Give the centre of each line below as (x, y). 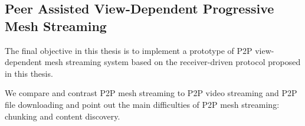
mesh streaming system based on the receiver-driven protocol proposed (173, 62)
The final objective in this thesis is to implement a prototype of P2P (129, 50)
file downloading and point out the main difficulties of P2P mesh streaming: (142, 104)
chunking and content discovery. (63, 116)
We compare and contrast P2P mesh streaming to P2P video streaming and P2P (151, 93)
